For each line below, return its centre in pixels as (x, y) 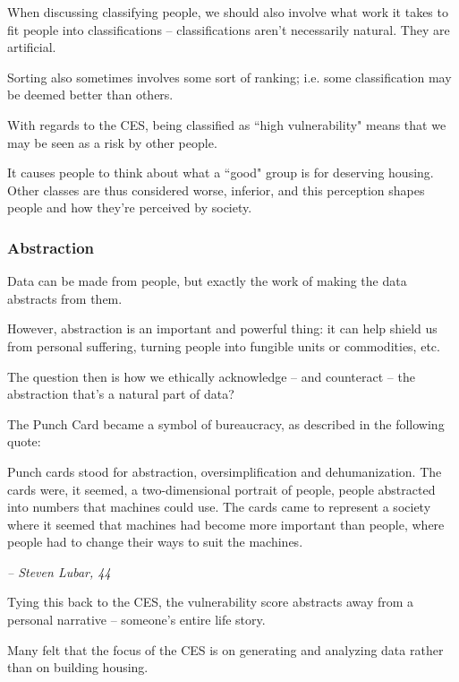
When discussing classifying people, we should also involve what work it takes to (228, 12)
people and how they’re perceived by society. (130, 207)
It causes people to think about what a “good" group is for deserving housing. (221, 173)
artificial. (32, 47)
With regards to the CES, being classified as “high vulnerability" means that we (227, 124)
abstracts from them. (65, 298)
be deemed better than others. (90, 95)
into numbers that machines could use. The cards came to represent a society (219, 507)
